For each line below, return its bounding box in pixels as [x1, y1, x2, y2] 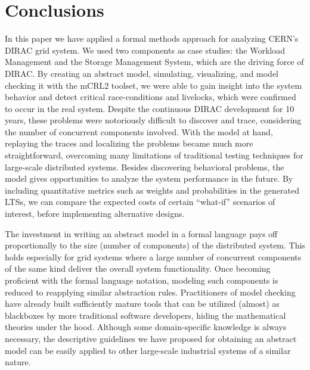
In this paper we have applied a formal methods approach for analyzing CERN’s [5, 32, 299, 45]
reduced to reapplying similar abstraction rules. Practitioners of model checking [5, 285, 296, 298]
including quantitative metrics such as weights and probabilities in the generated [5, 184, 300, 196]
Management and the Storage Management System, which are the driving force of [5, 55, 304, 68]
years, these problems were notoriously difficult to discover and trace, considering [5, 114, 302, 126]
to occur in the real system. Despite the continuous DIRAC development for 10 [5, 102, 294, 114]
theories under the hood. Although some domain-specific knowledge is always [5, 321, 287, 333]
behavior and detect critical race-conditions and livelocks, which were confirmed [5, 91, 296, 103]
